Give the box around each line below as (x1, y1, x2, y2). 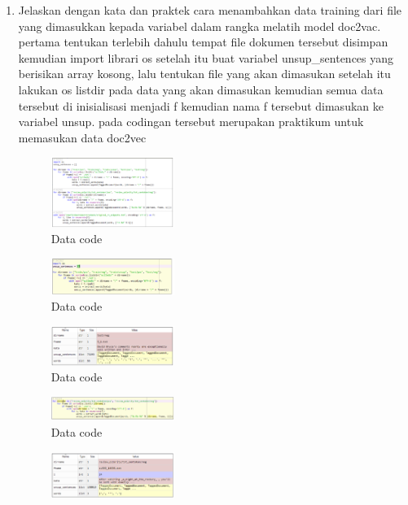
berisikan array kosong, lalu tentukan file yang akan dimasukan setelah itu (18, 65, 391, 82)
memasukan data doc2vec (18, 128, 147, 146)
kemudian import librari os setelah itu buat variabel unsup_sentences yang (18, 49, 394, 66)
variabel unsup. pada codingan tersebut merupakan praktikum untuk (18, 113, 364, 130)
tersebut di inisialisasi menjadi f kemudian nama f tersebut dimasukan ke (18, 97, 384, 114)
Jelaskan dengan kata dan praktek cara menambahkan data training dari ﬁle (18, 2, 402, 18)
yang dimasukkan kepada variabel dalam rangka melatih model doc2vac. (18, 17, 381, 34)
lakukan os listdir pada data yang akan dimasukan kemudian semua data (18, 81, 384, 98)
